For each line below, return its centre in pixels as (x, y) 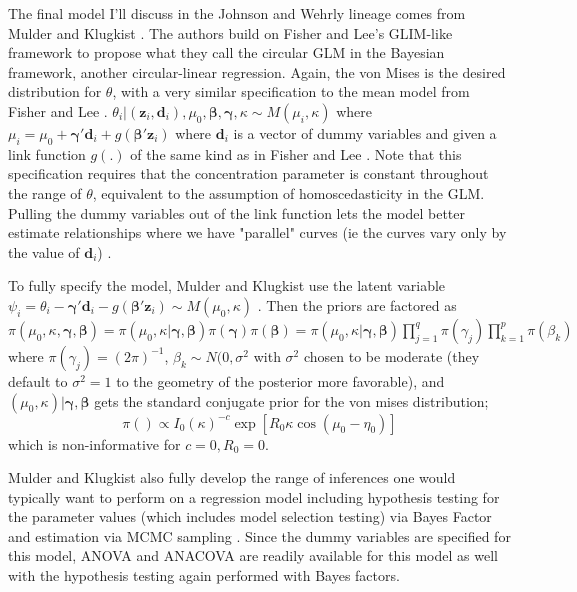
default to (38, 380)
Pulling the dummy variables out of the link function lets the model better (237, 212)
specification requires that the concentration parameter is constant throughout (248, 173)
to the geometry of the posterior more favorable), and (280, 380)
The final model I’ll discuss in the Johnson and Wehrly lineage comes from (237, 13)
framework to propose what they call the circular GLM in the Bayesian (226, 52)
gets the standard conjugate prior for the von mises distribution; (291, 400)
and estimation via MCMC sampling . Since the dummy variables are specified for (259, 535)
